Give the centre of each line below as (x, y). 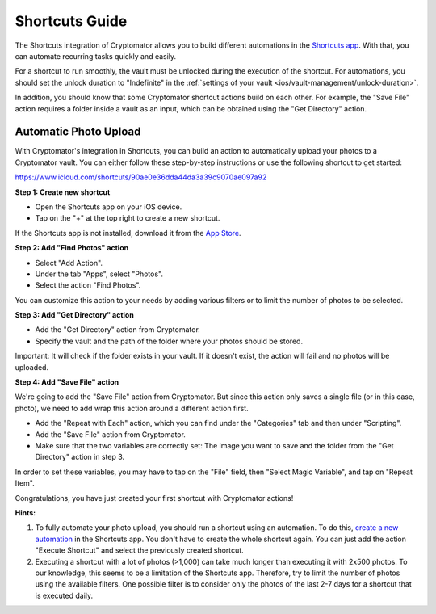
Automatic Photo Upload (78, 132)
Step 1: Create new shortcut (63, 192)
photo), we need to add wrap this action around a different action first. (132, 408)
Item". (25, 483)
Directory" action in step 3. (80, 457)
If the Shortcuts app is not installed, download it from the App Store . (128, 233)
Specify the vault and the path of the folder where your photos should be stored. (169, 341)
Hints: (25, 512)
